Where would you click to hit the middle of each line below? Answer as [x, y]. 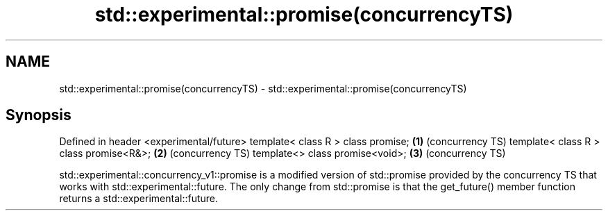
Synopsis [39, 115]
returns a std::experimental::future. [139, 199]
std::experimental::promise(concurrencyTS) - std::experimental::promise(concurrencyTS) [263, 88]
